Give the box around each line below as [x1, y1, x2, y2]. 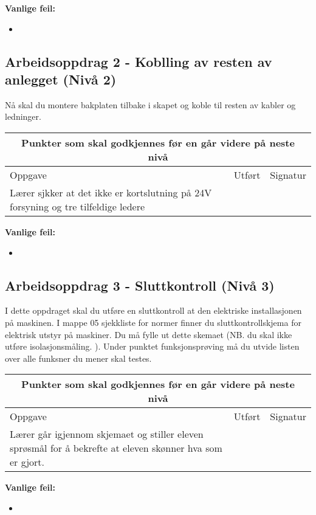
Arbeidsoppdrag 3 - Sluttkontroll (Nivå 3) [5, 275, 275, 294]
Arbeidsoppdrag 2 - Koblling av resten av [5, 52, 272, 71]
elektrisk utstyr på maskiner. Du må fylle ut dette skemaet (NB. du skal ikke [5, 328, 292, 340]
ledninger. [5, 110, 41, 123]
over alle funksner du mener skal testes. [5, 351, 152, 364]
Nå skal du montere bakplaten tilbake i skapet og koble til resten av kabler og [5, 98, 296, 111]
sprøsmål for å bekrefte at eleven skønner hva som [10, 441, 222, 455]
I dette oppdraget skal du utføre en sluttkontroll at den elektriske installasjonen [5, 304, 302, 317]
